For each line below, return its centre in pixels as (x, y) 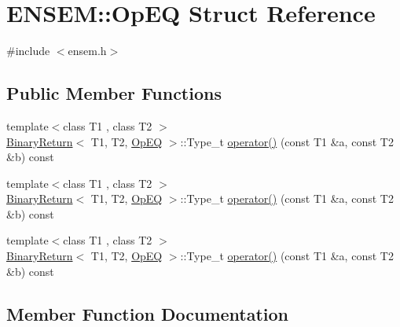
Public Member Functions (114, 93)
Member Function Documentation (148, 313)
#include (28, 51)
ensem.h (87, 51)
